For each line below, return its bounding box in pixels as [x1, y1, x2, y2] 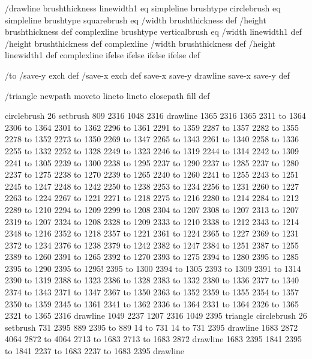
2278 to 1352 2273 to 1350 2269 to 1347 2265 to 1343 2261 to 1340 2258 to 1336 [5, 133, 299, 145]
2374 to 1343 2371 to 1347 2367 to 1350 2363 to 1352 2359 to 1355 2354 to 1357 [5, 286, 299, 298]
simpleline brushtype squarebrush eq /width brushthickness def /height [5, 13, 266, 26]
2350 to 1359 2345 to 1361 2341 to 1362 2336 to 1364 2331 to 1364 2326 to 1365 [5, 297, 299, 310]
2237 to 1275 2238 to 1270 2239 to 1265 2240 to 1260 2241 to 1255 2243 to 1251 [5, 168, 299, 181]
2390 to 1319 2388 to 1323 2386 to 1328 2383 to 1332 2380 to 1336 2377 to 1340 [5, 274, 299, 286]
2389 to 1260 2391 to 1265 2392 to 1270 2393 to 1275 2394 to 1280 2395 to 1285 [5, 250, 299, 263]
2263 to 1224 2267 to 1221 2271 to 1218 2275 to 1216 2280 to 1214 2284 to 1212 [5, 192, 299, 204]
